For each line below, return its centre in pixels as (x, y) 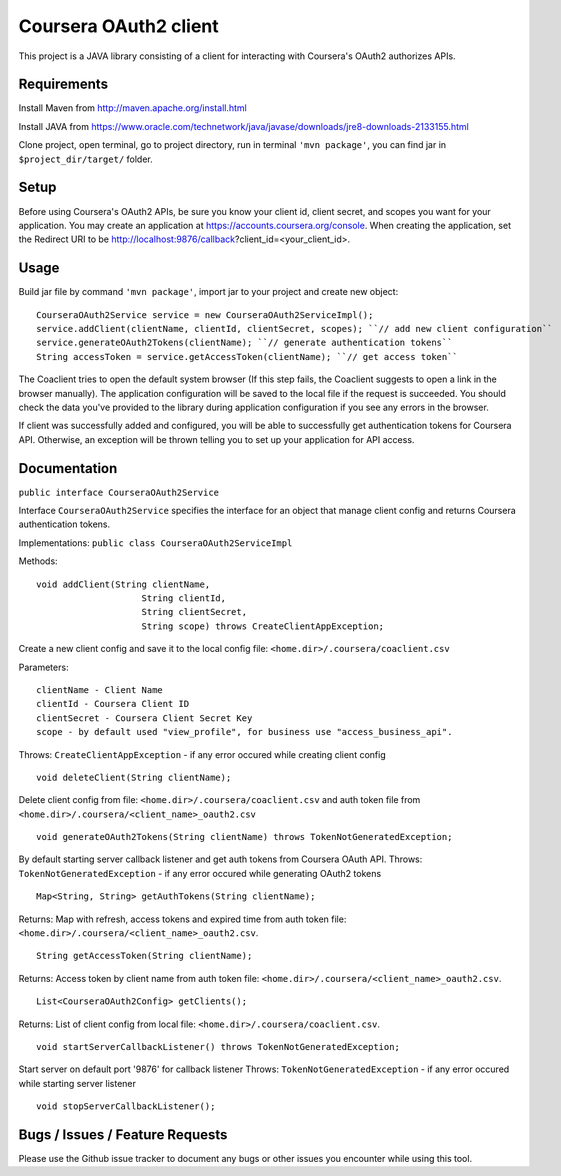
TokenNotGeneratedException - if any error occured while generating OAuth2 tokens (200, 873)
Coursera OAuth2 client (118, 26)
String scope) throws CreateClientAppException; (263, 626)
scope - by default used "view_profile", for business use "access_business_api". (244, 732)
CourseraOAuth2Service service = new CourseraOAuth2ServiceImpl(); (205, 314)
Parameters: (43, 667)
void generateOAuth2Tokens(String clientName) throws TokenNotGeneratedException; (244, 837)
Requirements (63, 84)
